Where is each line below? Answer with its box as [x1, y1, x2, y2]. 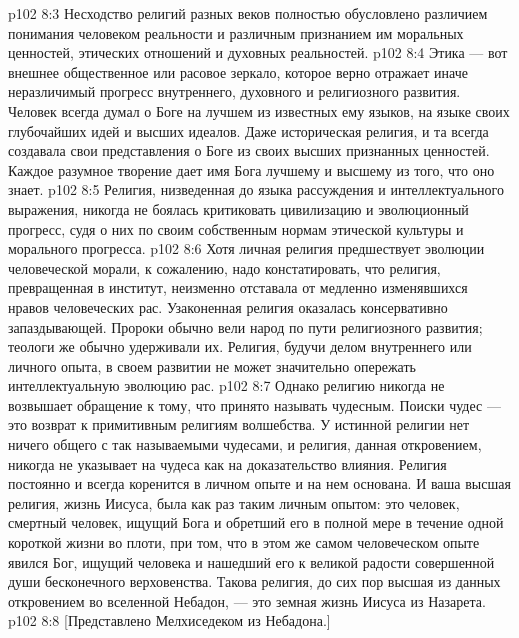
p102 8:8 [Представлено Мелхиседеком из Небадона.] [8, 610, 331, 631]
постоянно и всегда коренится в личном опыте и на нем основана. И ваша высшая [8, 473, 511, 494]
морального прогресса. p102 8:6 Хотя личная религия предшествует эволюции [8, 238, 485, 259]
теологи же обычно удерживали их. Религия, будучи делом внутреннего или [8, 336, 472, 357]
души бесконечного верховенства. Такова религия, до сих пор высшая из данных [8, 571, 501, 592]
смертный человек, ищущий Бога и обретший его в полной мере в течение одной [8, 512, 504, 533]
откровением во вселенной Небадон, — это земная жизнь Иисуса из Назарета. [8, 590, 486, 611]
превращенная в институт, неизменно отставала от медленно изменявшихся [8, 277, 468, 298]
